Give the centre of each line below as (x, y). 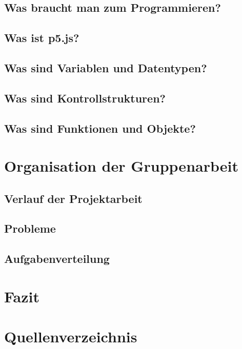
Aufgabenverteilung (57, 259)
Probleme (30, 228)
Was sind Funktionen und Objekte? (100, 128)
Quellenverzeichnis (71, 336)
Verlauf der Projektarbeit (73, 198)
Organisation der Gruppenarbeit (121, 166)
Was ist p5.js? (42, 38)
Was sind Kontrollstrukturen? (85, 98)
